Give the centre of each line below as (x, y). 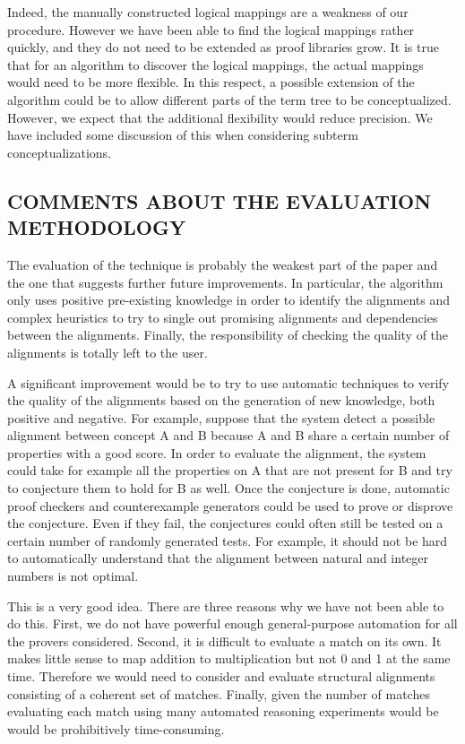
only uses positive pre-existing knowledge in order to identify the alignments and (229, 300)
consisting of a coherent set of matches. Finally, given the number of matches (219, 693)
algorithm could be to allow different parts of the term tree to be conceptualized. (229, 99)
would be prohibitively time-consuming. (116, 728)
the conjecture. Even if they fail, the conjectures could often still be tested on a (225, 523)
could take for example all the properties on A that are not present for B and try (230, 470)
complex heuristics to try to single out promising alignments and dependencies (223, 317)
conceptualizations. (59, 152)
